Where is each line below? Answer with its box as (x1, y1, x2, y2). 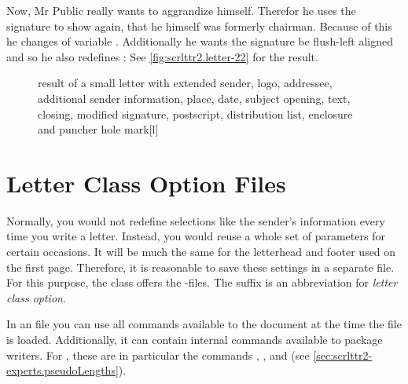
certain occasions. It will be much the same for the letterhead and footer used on (6, 243, 396, 260)
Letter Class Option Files (6, 166, 286, 199)
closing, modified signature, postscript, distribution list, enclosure (38, 105, 353, 122)
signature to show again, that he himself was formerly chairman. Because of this (6, 17, 392, 34)
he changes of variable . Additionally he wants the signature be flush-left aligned (6, 33, 393, 49)
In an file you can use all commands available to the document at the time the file (6, 316, 402, 332)
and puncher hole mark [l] (38, 121, 159, 137)
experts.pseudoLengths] (6, 362, 119, 379)
